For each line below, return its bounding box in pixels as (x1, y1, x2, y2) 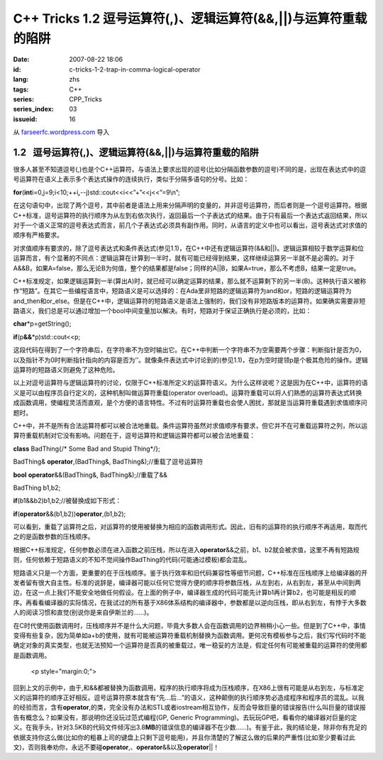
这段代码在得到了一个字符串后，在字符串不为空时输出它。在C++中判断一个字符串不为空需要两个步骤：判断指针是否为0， (13, 346, 365, 354)
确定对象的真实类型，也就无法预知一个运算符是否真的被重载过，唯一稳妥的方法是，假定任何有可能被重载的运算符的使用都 (13, 641, 367, 649)
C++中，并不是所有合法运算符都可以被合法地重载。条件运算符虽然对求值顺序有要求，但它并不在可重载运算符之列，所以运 (13, 421, 368, 429)
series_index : (13, 105, 55, 114)
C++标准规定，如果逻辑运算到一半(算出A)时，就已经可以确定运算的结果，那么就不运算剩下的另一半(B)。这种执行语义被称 (13, 277, 367, 285)
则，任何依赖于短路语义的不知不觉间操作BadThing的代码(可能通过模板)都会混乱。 (13, 556, 251, 564)
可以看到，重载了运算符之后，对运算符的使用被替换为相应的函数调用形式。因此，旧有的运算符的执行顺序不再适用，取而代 (13, 522, 367, 532)
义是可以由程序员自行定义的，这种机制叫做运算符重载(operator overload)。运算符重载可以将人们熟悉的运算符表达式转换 (13, 388, 362, 397)
